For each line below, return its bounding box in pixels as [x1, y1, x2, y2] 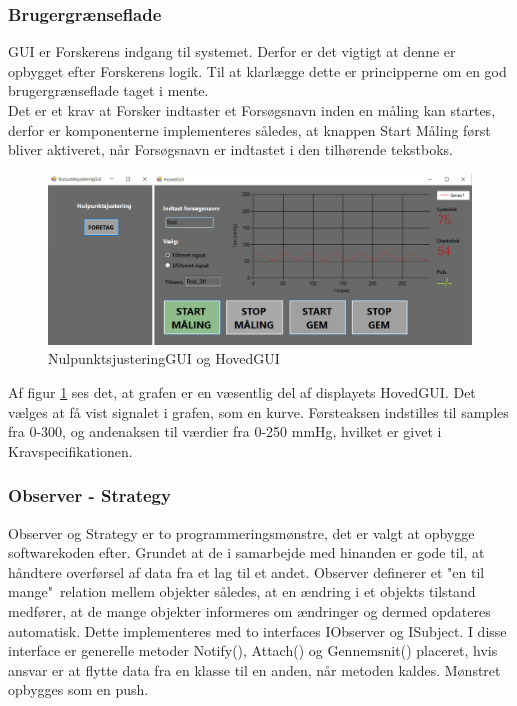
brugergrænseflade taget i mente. [8, 80, 209, 101]
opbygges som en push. [8, 679, 149, 700]
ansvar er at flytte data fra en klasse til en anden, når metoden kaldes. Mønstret [8, 659, 501, 680]
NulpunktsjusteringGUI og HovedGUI [48, 348, 280, 369]
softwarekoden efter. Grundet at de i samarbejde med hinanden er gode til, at [8, 542, 485, 563]
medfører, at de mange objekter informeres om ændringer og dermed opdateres [8, 600, 491, 621]
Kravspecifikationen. [8, 440, 133, 461]
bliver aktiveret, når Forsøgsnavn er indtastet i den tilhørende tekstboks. [8, 139, 453, 160]
